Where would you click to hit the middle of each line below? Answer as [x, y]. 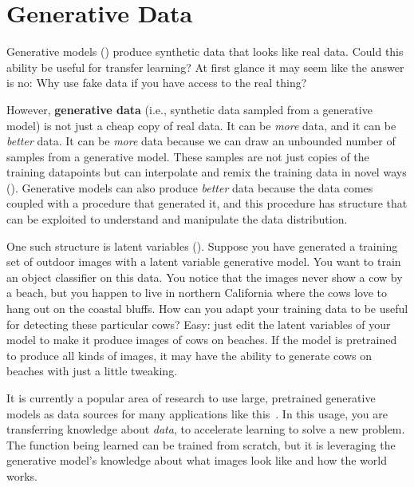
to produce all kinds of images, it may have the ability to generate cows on [189, 355]
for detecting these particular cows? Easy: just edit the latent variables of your [199, 324]
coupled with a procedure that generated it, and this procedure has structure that [207, 203]
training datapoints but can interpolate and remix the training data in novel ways [207, 172]
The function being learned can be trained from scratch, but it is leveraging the [201, 444]
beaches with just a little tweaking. [92, 371]
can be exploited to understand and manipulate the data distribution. [177, 219]
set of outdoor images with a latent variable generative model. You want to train [204, 261]
